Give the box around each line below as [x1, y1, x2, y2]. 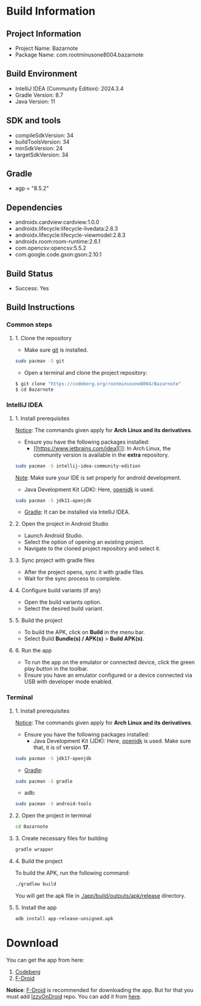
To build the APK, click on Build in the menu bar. [24, 629, 145, 636]
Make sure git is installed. [24, 346, 88, 354]
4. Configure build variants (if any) [15, 587, 101, 594]
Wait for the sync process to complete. [24, 575, 121, 582]
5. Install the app [15, 904, 57, 911]
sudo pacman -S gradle [15, 778, 73, 784]
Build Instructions [6, 302, 75, 313]
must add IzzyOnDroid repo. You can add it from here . [6, 993, 141, 1000]
